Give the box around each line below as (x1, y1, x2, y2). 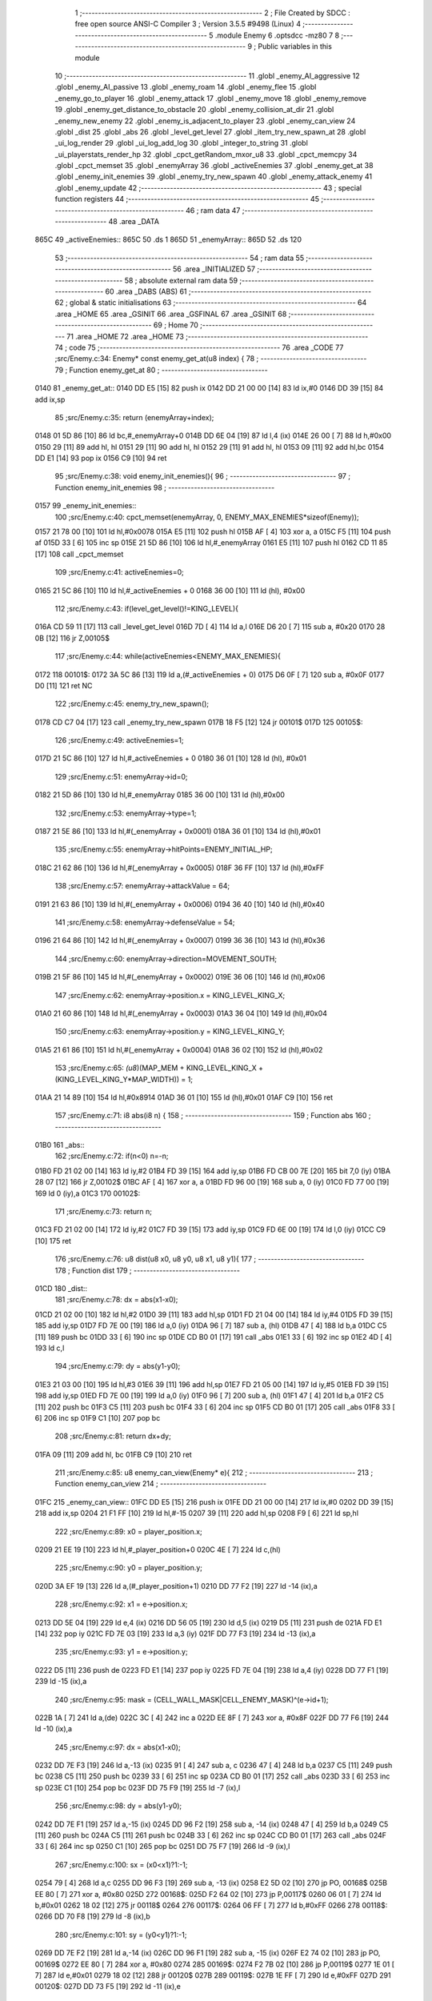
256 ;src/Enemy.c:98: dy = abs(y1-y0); (54, 1801, 182, 1811)
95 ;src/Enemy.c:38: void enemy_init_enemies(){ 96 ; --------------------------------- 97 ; (54, 471, 351, 481)
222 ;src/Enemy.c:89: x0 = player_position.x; (54, 1526, 203, 1536)
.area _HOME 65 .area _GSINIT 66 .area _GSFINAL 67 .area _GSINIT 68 (54, 309, 287, 319)
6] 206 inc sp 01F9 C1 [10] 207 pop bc (34, 1413, 161, 1422)
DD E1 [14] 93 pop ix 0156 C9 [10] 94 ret (34, 453, 167, 463)
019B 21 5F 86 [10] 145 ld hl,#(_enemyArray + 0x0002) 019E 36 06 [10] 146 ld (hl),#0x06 (34, 972, 326, 982)
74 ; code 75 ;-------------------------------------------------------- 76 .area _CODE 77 (54, 343, 344, 352)
